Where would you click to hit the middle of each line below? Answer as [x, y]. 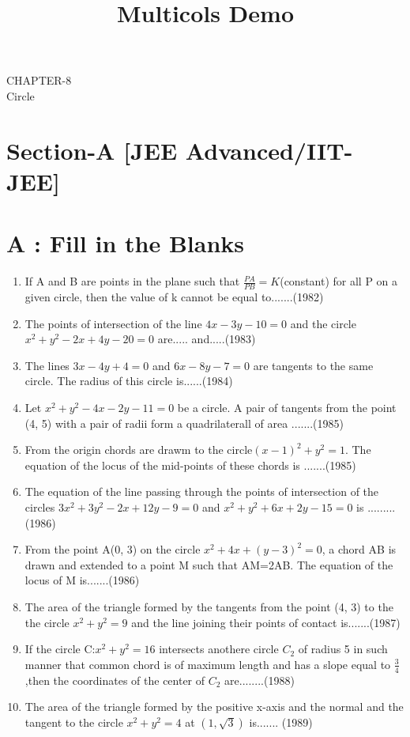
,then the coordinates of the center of [115, 680]
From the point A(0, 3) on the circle [113, 549]
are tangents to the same [313, 365]
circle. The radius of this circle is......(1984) [129, 381]
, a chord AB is [359, 549]
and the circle [323, 323]
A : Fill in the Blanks [126, 243]
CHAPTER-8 [39, 80]
